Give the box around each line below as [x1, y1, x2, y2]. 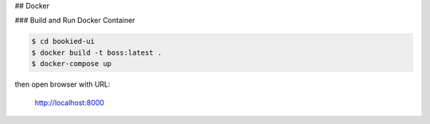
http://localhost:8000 [34, 98, 105, 107]
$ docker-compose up [31, 60, 111, 68]
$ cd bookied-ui [31, 37, 96, 46]
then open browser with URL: [14, 79, 111, 89]
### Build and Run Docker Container [14, 16, 135, 25]
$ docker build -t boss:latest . [31, 48, 162, 57]
